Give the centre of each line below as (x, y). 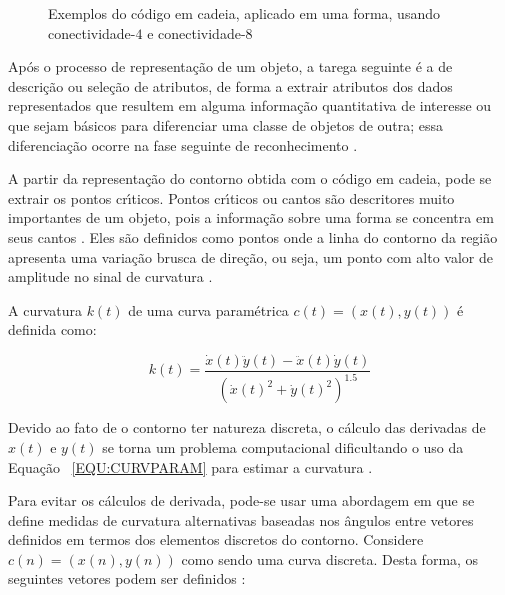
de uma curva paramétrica (208, 309)
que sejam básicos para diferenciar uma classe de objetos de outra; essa (226, 124)
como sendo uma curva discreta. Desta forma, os (330, 558)
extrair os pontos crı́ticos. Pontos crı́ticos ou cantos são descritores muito (231, 197)
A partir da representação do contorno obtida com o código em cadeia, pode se (250, 178)
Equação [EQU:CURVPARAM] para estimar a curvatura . (190, 466)
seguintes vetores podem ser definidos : (127, 578)
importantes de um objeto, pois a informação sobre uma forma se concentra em (251, 217)
